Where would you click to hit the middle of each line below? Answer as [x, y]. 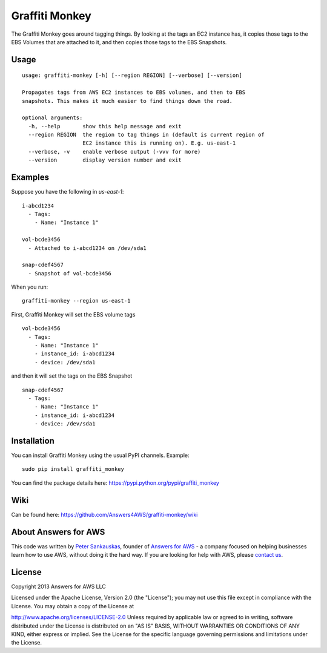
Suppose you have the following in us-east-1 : [68, 192]
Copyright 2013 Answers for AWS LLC [58, 586]
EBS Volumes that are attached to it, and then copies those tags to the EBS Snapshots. [119, 42]
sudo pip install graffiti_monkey [73, 469]
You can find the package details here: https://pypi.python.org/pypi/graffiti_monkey [115, 483]
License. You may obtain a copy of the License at [73, 606]
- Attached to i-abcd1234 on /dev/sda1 [87, 248]
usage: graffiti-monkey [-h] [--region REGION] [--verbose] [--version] [132, 75]
